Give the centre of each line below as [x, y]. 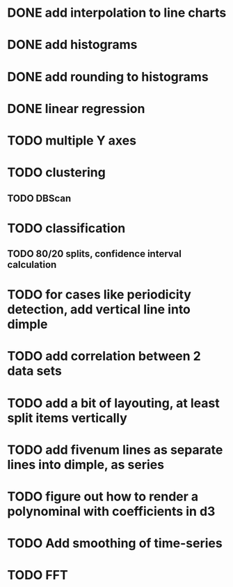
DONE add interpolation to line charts [117, 13]
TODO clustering [56, 173]
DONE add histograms [72, 45]
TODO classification [66, 228]
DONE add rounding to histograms [108, 76]
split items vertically [67, 418]
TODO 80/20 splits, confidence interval [95, 254]
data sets [35, 371]
